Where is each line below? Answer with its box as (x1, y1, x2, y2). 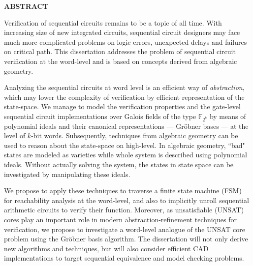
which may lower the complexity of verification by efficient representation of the (4, 91, 245, 102)
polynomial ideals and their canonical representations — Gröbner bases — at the (4, 120, 249, 131)
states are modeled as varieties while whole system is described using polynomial (4, 149, 247, 160)
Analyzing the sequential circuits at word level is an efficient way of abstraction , (4, 82, 245, 92)
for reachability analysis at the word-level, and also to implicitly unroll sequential (4, 195, 249, 205)
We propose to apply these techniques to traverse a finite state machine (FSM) (4, 185, 242, 196)
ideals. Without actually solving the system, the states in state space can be (4, 159, 234, 170)
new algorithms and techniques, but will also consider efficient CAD (4, 243, 209, 253)
